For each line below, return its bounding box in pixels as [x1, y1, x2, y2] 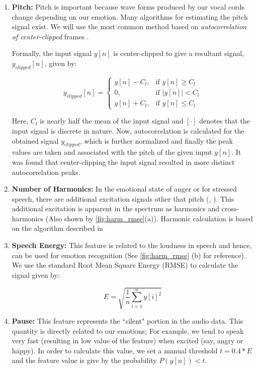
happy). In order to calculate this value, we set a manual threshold [12, 345, 218, 355]
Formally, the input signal [12, 48, 92, 58]
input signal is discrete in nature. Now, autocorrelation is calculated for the [12, 125, 244, 136]
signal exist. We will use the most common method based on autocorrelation [12, 21, 246, 32]
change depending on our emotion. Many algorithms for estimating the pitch [12, 11, 248, 22]
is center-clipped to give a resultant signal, [113, 48, 244, 58]
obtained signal [12, 135, 59, 146]
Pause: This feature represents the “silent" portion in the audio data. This [12, 316, 243, 326]
